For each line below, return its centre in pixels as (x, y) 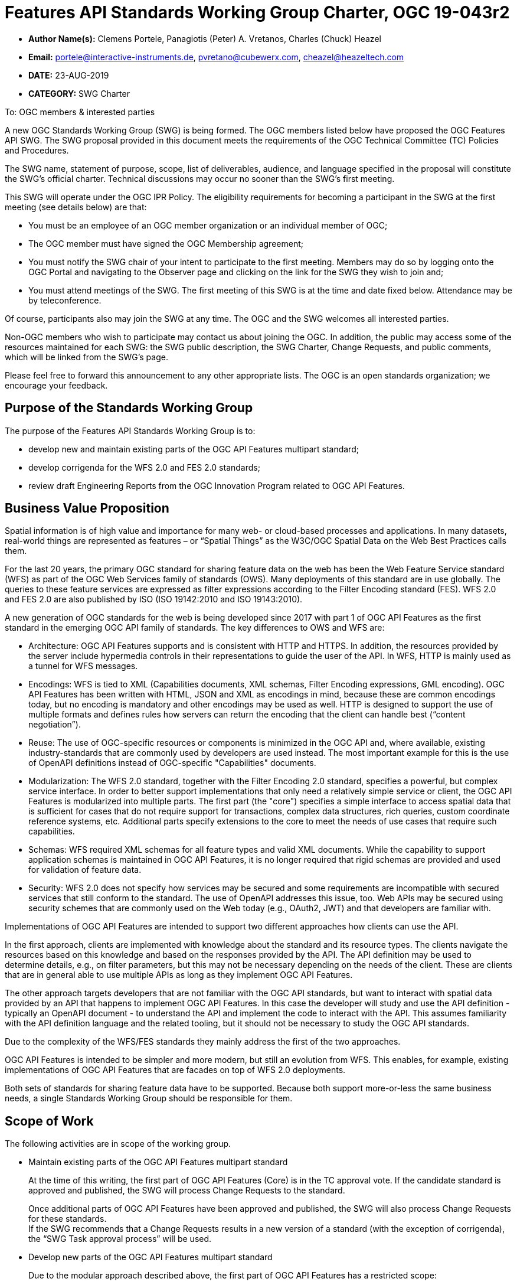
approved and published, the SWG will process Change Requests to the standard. (187, 1191)
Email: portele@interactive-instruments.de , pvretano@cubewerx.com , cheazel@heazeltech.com (216, 57)
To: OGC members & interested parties (80, 112)
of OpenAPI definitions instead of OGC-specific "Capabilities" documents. (172, 763)
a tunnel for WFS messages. (83, 666)
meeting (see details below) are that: (76, 207)
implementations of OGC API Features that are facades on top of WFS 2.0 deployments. (175, 1070)
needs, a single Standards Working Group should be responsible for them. (149, 1098)
